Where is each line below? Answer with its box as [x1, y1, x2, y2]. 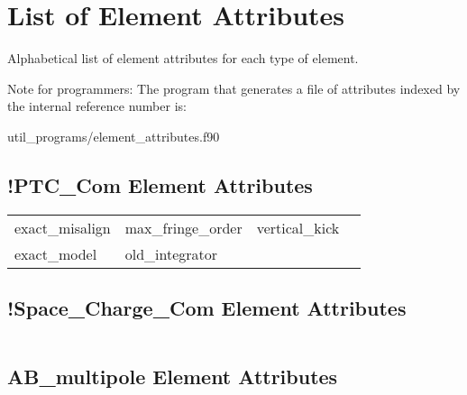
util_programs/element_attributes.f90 [7, 126, 220, 145]
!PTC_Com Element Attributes [7, 170, 313, 198]
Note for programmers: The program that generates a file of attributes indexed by [7, 78, 461, 97]
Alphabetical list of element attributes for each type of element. [7, 49, 359, 68]
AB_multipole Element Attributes [7, 363, 338, 390]
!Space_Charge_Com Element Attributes [7, 294, 407, 322]
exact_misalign [14, 216, 111, 238]
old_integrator [124, 243, 218, 264]
